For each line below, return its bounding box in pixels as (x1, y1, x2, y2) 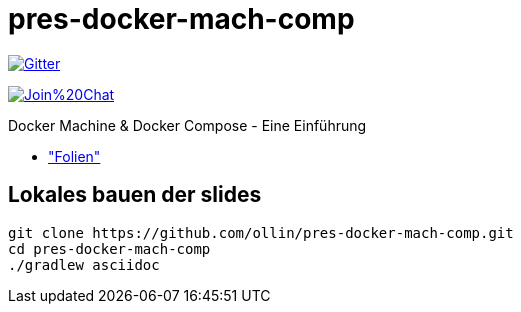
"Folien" (48, 147, 101, 165)
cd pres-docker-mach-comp (8, 240, 211, 257)
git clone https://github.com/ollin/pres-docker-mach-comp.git (8, 224, 514, 241)
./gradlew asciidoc (8, 256, 160, 273)
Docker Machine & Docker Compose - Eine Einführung (8, 116, 367, 134)
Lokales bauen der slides (8, 182, 262, 208)
